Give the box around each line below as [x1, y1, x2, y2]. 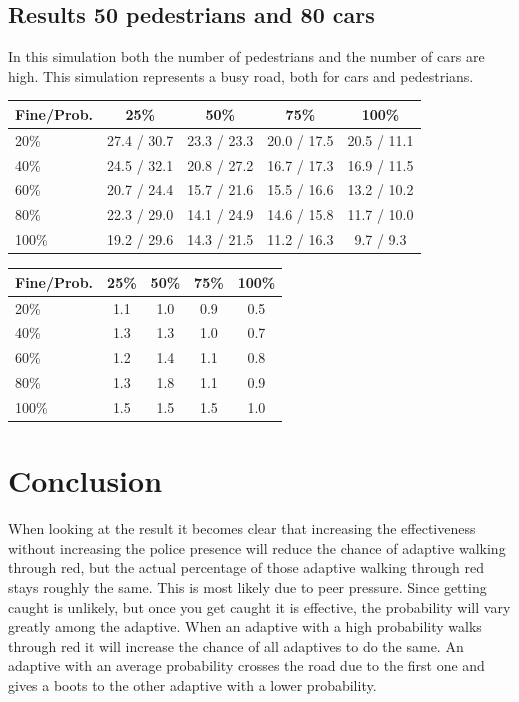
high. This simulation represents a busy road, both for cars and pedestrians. [8, 65, 474, 86]
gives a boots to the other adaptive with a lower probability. [8, 674, 377, 695]
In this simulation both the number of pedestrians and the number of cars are [8, 46, 485, 67]
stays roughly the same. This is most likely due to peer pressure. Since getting [8, 576, 487, 597]
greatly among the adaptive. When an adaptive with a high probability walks [8, 616, 482, 637]
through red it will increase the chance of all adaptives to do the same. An [8, 635, 464, 656]
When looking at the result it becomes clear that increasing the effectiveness [8, 518, 476, 539]
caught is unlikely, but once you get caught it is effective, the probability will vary [8, 596, 511, 617]
